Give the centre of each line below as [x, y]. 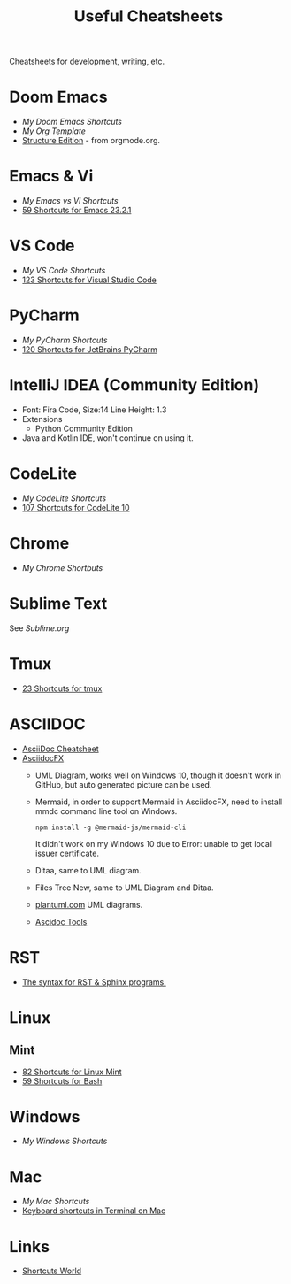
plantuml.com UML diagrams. [89, 904]
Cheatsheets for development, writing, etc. [87, 62]
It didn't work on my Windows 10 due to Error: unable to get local [153, 843]
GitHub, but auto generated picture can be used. [123, 784]
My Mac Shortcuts [56, 1202]
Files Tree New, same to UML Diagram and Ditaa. [124, 888]
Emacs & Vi [51, 177]
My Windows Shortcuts [65, 1141]
